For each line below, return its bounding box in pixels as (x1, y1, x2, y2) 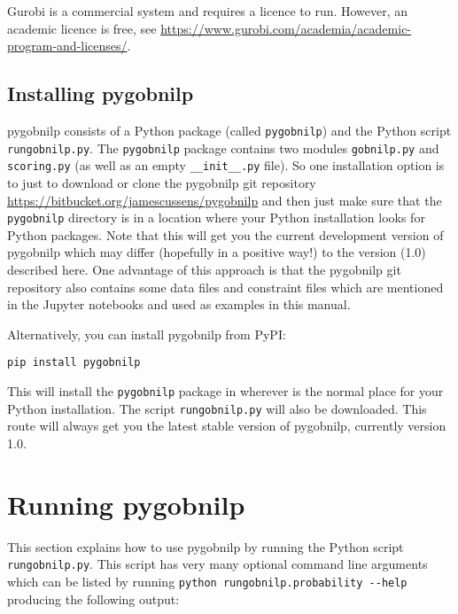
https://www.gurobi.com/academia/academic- (160, 19, 412, 37)
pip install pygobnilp (7, 356, 141, 369)
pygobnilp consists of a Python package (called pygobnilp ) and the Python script (7, 120, 452, 139)
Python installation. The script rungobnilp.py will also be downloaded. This (7, 399, 427, 417)
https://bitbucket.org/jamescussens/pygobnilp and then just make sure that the (7, 190, 442, 209)
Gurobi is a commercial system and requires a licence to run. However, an (7, 2, 408, 19)
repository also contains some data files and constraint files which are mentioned (7, 277, 444, 296)
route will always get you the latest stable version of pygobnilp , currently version (7, 416, 446, 435)
